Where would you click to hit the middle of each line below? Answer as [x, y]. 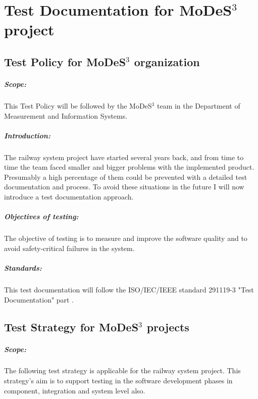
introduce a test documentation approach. [69, 197]
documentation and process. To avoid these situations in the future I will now [124, 187]
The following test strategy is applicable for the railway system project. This [122, 370]
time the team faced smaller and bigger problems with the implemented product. [129, 167]
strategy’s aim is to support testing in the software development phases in [118, 381]
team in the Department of [198, 105]
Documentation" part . [39, 299]
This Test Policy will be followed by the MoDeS [78, 105]
